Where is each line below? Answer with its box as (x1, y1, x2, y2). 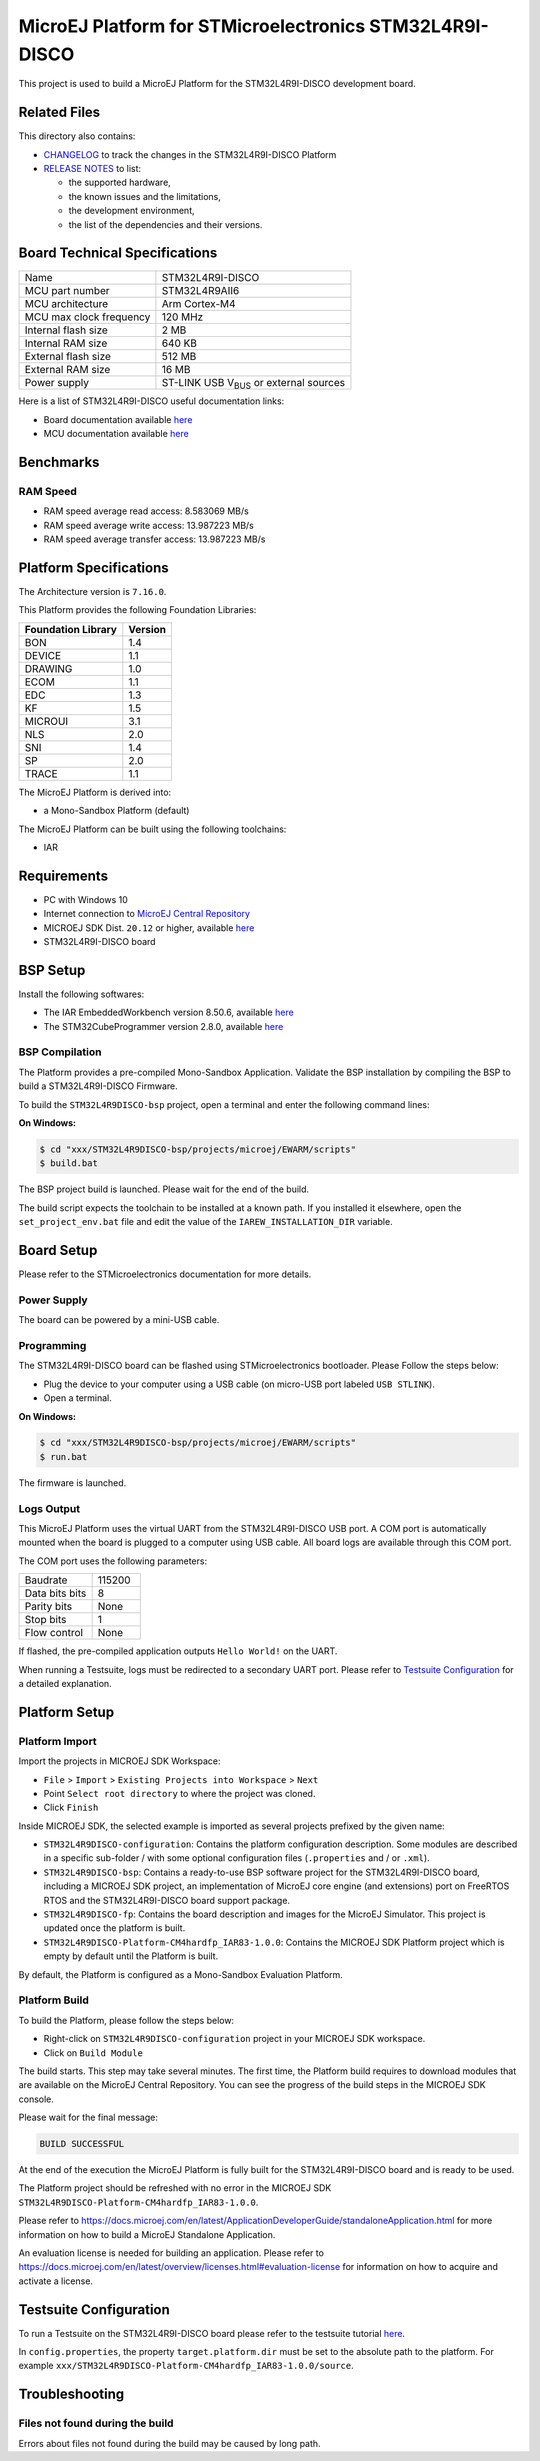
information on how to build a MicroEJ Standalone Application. (18, 2228, 276, 2240)
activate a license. (18, 2275, 94, 2287)
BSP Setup (18, 961, 86, 979)
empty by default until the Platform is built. (43, 1950, 219, 1962)
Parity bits (24, 1600, 73, 1614)
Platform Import (18, 1734, 97, 1748)
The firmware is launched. (18, 1476, 127, 1489)
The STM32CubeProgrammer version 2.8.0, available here (43, 1020, 284, 1032)
